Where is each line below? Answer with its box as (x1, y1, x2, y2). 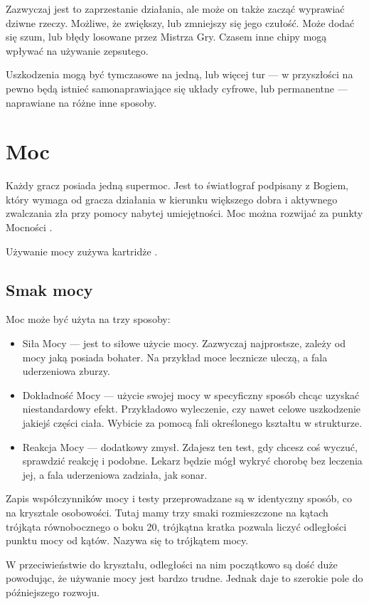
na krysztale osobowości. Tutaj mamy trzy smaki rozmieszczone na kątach (6, 504, 328, 519)
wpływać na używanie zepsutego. (6, 43, 149, 58)
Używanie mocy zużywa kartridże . (6, 243, 158, 258)
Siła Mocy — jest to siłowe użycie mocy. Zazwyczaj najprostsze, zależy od (22, 336, 346, 351)
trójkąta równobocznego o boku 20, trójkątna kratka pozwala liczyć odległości (6, 519, 347, 534)
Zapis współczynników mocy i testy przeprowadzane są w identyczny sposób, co (6, 491, 353, 506)
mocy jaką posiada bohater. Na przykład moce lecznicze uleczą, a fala (22, 349, 328, 364)
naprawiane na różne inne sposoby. (6, 95, 157, 110)
